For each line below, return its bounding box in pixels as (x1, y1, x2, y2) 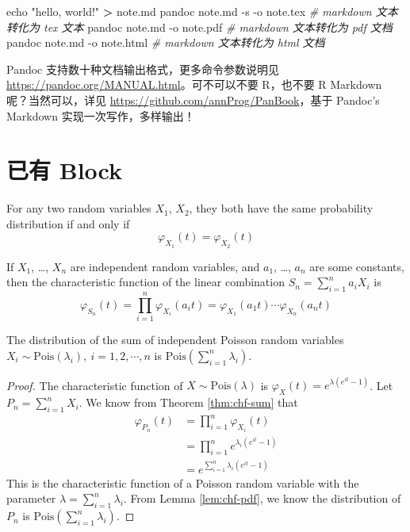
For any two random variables (6, 200, 151, 216)
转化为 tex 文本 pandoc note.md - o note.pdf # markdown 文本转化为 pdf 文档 (6, 18, 393, 35)
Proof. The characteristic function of (6, 377, 183, 393)
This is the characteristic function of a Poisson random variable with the (6, 474, 359, 491)
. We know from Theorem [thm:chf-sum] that (79, 394, 298, 411)
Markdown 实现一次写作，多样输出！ (6, 107, 195, 124)
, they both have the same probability (189, 200, 374, 216)
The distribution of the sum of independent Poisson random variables (6, 331, 344, 348)
